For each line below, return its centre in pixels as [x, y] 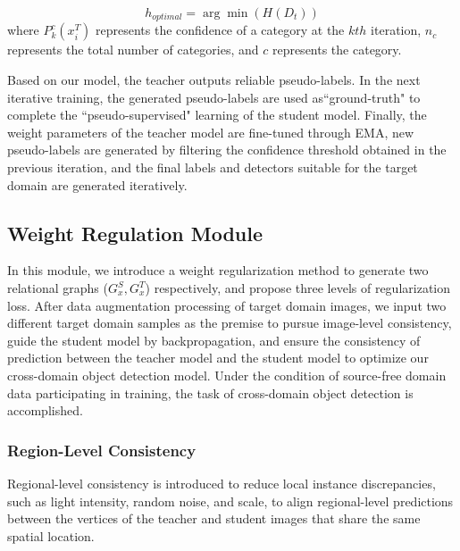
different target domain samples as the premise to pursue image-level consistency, [230, 323]
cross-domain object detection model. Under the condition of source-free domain [227, 375]
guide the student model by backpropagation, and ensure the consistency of [214, 340]
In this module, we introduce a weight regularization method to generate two [218, 270]
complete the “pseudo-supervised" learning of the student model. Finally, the [217, 115]
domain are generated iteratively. [97, 184]
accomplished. [45, 410]
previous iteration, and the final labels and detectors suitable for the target [213, 167]
